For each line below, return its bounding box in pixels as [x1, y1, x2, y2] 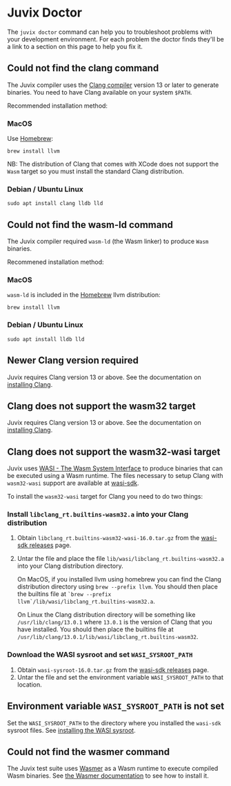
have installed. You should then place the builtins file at [17, 625, 174, 633]
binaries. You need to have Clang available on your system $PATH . [7, 88, 192, 96]
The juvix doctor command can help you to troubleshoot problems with [7, 28, 212, 36]
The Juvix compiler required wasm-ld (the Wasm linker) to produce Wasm [7, 237, 209, 246]
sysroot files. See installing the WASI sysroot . [7, 726, 136, 734]
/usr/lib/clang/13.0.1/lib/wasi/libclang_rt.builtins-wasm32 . [17, 633, 199, 641]
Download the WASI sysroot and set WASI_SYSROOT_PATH [7, 650, 193, 660]
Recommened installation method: [7, 258, 105, 267]
